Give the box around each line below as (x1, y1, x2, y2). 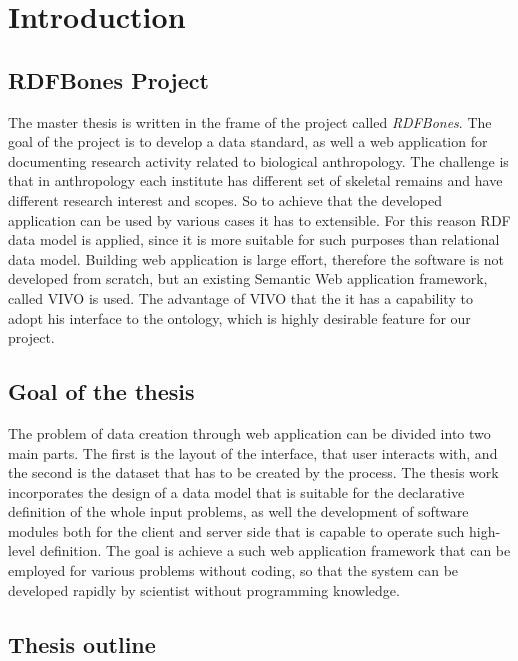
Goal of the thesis (8, 376, 195, 407)
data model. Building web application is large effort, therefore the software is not (8, 248, 505, 269)
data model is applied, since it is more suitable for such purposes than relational (8, 229, 500, 250)
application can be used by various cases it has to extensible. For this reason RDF (8, 209, 511, 230)
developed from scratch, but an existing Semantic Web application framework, (8, 268, 488, 289)
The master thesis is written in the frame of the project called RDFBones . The (8, 111, 492, 132)
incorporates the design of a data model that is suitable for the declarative (8, 481, 465, 502)
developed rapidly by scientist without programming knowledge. (8, 579, 400, 600)
